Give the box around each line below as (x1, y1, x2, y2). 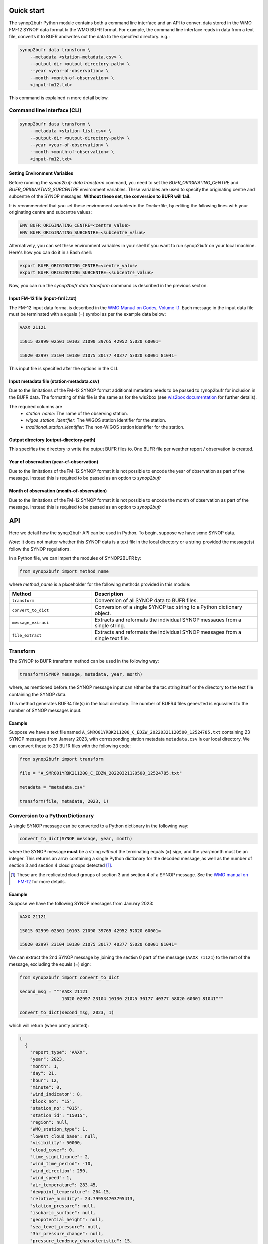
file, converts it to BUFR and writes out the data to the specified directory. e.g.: (9, 34, 170, 40)
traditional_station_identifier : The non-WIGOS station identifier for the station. (26, 424, 185, 430)
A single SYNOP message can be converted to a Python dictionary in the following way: (9, 823, 189, 829)
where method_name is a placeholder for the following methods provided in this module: (9, 581, 191, 587)
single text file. (94, 635, 129, 642)
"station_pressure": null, (30, 1203, 96, 1209)
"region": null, (30, 1119, 69, 1125)
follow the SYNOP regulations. (9, 546, 71, 552)
